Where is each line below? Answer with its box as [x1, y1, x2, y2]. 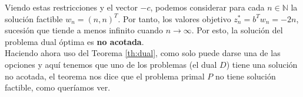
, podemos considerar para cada [150, 1, 265, 13]
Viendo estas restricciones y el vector [5, 1, 138, 13]
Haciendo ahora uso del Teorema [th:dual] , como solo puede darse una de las [5, 47, 281, 59]
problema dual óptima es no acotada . [5, 35, 144, 47]
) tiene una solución [226, 58, 298, 70]
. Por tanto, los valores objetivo [118, 12, 231, 25]
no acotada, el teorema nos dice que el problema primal [5, 70, 205, 82]
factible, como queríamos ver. [5, 81, 111, 93]
